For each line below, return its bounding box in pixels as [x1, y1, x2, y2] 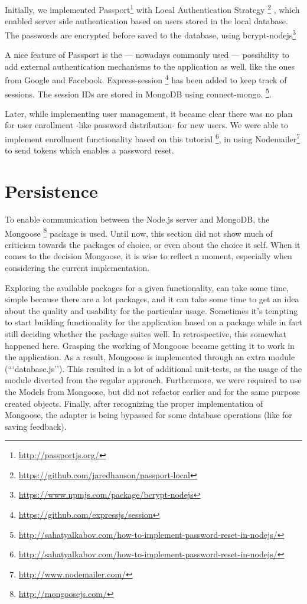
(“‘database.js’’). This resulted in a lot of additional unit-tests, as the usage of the [5, 362, 302, 374]
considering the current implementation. [5, 261, 150, 273]
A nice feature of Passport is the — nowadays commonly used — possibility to [5, 48, 289, 61]
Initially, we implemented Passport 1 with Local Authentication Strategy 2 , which [5, 2, 300, 15]
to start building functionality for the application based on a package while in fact [5, 316, 302, 328]
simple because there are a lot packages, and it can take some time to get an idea [5, 293, 299, 305]
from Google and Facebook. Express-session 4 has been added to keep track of [5, 72, 287, 86]
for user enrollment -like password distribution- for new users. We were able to [5, 119, 289, 131]
